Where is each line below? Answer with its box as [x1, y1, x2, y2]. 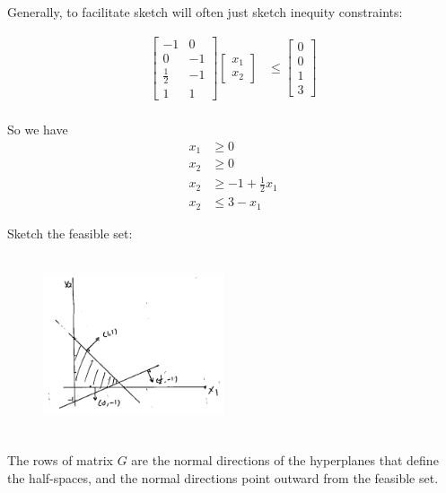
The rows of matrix [7, 451, 113, 470]
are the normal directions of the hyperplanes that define [131, 451, 439, 470]
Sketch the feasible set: [7, 223, 133, 242]
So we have [7, 120, 68, 139]
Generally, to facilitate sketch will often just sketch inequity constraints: [7, 3, 403, 21]
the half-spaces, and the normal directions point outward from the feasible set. [7, 468, 439, 487]
